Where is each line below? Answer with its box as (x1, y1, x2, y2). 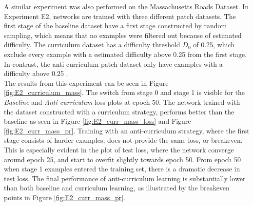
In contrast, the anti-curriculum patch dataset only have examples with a (4, 58, 223, 69)
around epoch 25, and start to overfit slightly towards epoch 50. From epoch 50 (4, 154, 241, 164)
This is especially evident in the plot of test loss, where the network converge (4, 144, 234, 154)
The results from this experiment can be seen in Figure (4, 77, 169, 88)
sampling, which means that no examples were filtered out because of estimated (4, 30, 242, 40)
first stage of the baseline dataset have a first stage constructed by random (4, 20, 227, 31)
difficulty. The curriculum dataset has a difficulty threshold (4, 39, 180, 50)
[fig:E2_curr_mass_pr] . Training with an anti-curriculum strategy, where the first (4, 125, 250, 135)
